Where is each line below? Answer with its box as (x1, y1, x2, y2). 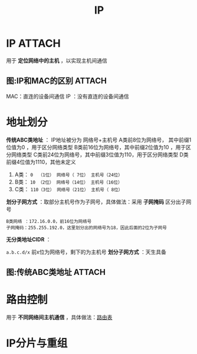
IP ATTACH (6, 37, 61, 50)
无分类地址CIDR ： (6, 235, 51, 242)
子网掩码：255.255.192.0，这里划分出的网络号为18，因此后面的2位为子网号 (6, 225, 167, 231)
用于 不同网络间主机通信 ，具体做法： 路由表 (6, 314, 113, 321)
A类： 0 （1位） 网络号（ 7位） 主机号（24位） (14, 171, 123, 178)
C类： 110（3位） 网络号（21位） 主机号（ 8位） (14, 185, 123, 192)
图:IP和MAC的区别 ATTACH (6, 76, 107, 86)
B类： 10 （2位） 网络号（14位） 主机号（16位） (14, 178, 123, 185)
